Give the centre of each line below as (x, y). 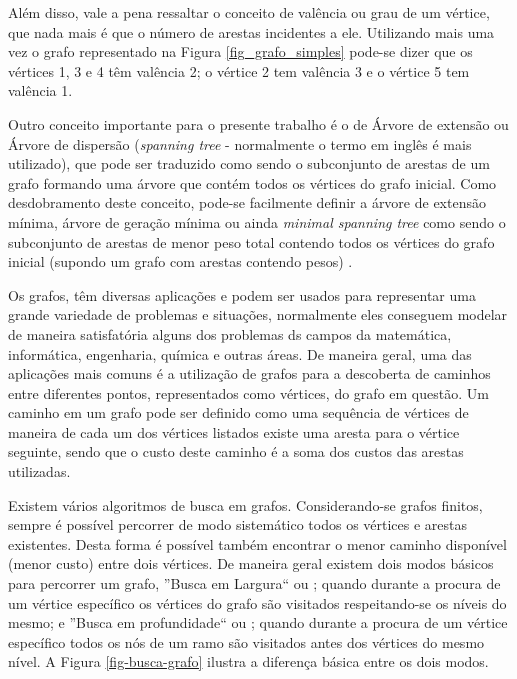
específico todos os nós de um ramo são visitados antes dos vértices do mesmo (246, 641)
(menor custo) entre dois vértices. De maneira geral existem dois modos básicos (251, 563)
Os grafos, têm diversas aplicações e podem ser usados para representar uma (242, 294)
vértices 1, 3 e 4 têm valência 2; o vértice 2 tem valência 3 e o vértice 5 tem (239, 70)
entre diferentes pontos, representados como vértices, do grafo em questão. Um (248, 392)
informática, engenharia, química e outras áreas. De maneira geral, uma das (240, 353)
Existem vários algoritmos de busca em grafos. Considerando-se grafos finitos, (245, 504)
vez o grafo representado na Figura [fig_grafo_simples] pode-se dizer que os (240, 51)
